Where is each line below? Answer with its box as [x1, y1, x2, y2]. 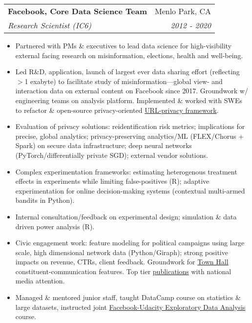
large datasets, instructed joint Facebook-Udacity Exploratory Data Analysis [15, 301, 246, 312]
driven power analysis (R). [15, 221, 95, 231]
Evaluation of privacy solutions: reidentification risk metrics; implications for [15, 121, 245, 131]
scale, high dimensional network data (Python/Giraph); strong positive [15, 247, 228, 257]
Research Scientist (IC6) [8, 20, 91, 31]
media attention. [15, 276, 65, 286]
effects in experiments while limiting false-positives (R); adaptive [15, 176, 210, 186]
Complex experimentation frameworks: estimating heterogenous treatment [15, 166, 237, 176]
